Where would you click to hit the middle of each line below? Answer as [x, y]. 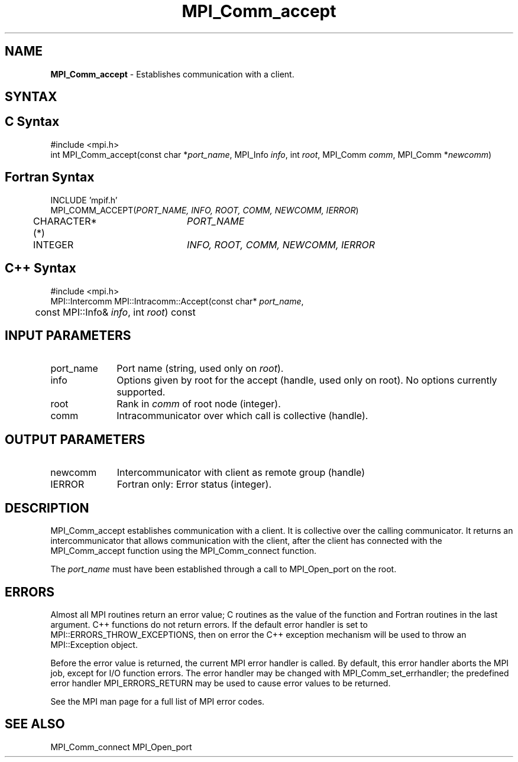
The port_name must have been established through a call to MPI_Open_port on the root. [224, 569]
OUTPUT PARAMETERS [75, 439]
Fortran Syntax [50, 177]
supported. [141, 392]
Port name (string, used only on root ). [200, 369]
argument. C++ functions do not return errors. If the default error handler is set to [209, 624]
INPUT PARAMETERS [68, 335]
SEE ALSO [35, 724]
